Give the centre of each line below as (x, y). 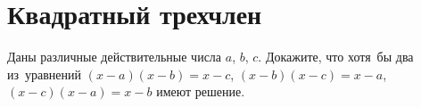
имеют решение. (201, 91)
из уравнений (45, 74)
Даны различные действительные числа (115, 57)
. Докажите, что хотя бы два (336, 57)
